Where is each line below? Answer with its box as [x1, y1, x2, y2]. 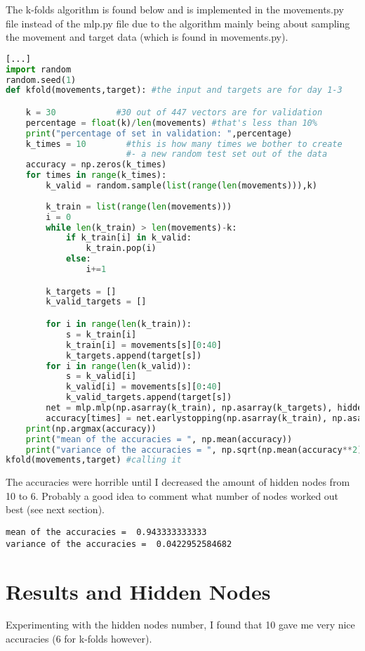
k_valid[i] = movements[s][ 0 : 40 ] [65, 382, 222, 392]
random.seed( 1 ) [6, 75, 77, 85]
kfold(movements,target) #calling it [6, 455, 182, 465]
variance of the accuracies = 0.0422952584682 [6, 539, 232, 549]
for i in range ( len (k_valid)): [46, 361, 192, 371]
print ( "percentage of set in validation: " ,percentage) [25, 128, 293, 138]
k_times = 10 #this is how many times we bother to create [25, 138, 343, 149]
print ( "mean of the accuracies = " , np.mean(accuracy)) [25, 434, 293, 444]
